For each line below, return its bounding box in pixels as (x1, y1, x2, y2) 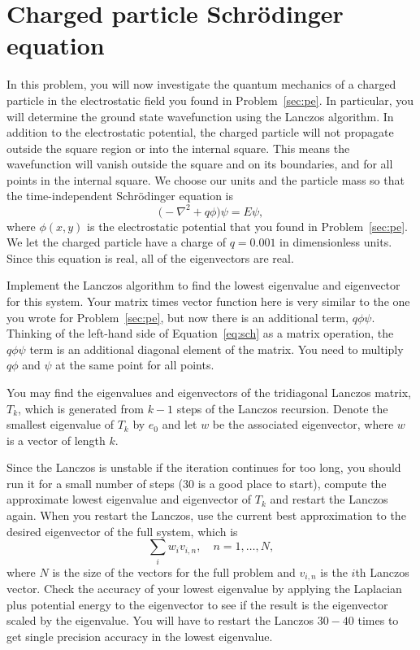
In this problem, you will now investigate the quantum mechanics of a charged (6, 76, 396, 93)
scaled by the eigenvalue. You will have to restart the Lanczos (6, 612, 314, 629)
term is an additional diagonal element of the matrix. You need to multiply (29, 340, 404, 357)
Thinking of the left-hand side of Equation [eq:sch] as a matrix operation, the (6, 325, 394, 342)
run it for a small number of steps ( (6, 474, 183, 491)
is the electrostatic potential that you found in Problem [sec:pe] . (87, 217, 408, 234)
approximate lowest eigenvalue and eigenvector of (6, 491, 252, 508)
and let (162, 416, 197, 433)
